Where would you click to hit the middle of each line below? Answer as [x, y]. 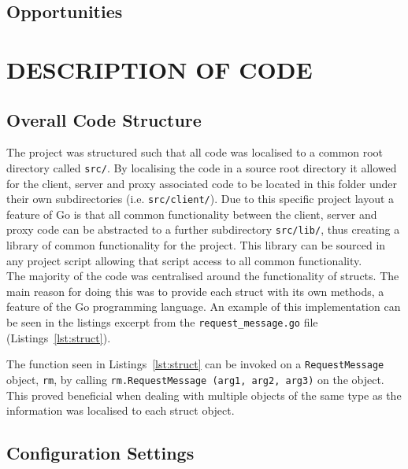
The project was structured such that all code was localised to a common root [195, 152]
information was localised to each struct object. [121, 410]
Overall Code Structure [104, 119]
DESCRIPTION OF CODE [159, 69]
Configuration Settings [100, 453]
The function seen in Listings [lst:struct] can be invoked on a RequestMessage [195, 364]
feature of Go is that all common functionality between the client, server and [192, 214]
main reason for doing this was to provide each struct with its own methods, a [195, 291]
